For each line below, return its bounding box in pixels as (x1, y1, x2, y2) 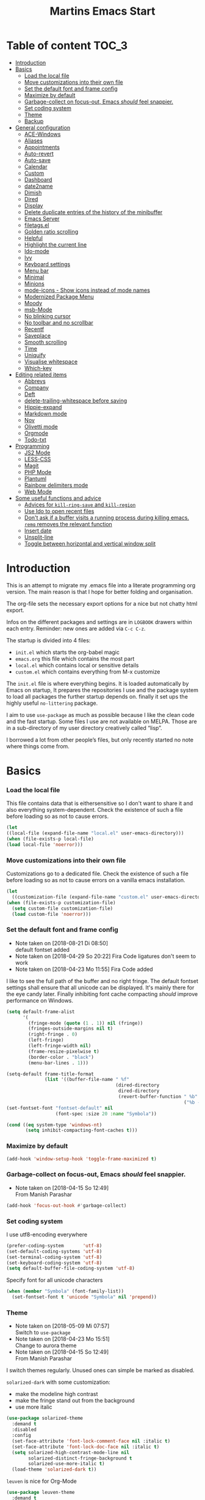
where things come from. (6, 742, 70, 750)
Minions (24, 280, 45, 287)
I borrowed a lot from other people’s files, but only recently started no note (6, 736, 194, 743)
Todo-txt (24, 436, 47, 443)
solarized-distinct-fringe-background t (28, 1455, 132, 1461)
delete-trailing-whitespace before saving (24, 396, 128, 404)
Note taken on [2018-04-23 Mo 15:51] (15, 1335, 110, 1343)
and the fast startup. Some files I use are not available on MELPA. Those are (6, 718, 197, 725)
